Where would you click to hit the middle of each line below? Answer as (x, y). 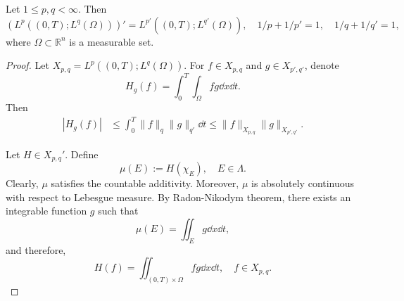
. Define (82, 154)
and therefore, (36, 249)
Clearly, (22, 182)
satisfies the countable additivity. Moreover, (145, 182)
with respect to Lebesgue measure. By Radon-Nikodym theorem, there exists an (178, 197)
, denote (322, 65)
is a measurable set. (112, 41)
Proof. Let (27, 65)
